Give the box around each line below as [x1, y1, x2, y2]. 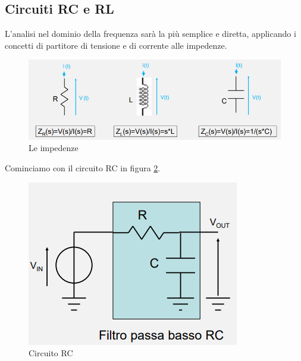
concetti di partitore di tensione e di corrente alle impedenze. [5, 39, 227, 51]
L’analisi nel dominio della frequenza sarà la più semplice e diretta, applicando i [5, 27, 296, 40]
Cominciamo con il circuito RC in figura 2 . [5, 162, 161, 174]
